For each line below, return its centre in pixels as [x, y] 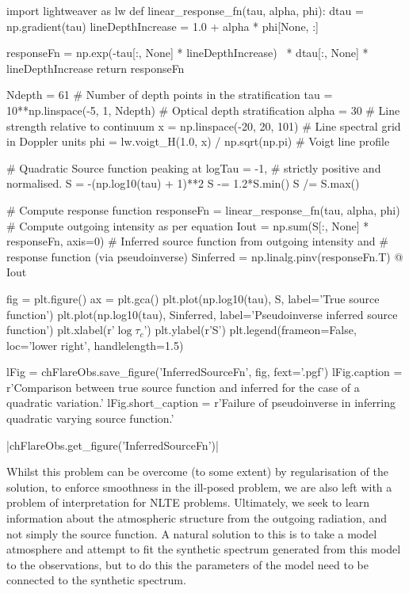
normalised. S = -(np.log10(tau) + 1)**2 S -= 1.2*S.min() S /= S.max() [183, 183]
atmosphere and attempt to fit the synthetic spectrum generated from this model [204, 549]
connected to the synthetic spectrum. [96, 580]
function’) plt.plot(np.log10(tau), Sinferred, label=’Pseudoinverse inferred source [202, 314]
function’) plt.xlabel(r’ [61, 330]
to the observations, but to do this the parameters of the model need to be [187, 564]
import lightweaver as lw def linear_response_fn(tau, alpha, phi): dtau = [185, 10]
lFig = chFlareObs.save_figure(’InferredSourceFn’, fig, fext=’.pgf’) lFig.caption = [204, 372]
